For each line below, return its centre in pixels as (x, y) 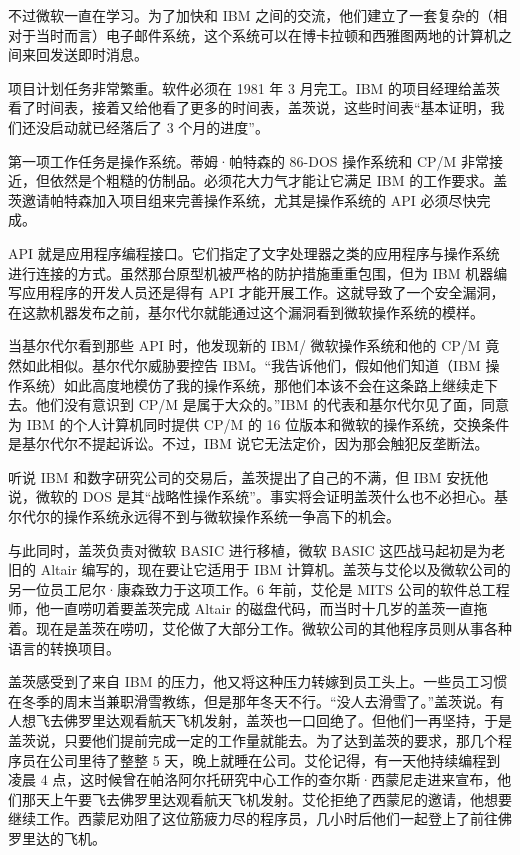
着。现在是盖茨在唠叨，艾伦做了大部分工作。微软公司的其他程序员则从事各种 (260, 628)
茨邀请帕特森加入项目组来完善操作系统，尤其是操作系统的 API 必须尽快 (242, 199)
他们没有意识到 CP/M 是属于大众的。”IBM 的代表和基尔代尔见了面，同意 (272, 404)
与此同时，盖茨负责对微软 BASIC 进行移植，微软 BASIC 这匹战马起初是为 (250, 549)
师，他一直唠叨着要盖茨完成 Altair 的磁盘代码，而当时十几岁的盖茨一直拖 (248, 608)
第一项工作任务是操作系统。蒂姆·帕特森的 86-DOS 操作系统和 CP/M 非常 (249, 160)
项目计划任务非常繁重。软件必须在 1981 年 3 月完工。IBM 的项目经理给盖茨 (254, 87)
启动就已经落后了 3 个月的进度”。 (159, 126)
